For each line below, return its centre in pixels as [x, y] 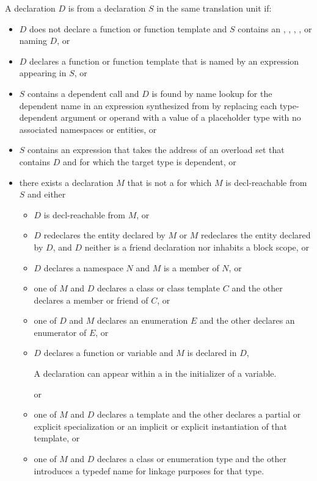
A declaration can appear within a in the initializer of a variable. [155, 373]
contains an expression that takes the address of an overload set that [156, 150]
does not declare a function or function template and [128, 28]
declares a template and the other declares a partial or [199, 414]
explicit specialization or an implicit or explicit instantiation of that [161, 426]
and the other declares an [247, 320]
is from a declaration [107, 8]
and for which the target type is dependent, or [149, 161]
